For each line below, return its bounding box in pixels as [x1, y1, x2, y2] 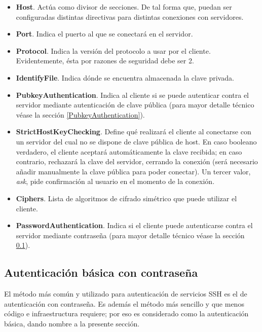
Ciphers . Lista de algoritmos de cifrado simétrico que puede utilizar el [16, 193, 237, 203]
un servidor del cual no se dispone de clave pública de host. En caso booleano [16, 136, 257, 146]
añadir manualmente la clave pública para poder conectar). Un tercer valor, [16, 166, 251, 176]
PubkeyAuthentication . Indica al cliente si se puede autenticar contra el [16, 89, 249, 100]
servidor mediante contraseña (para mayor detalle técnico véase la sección [16, 230, 245, 240]
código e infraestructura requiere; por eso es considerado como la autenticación [4, 308, 249, 319]
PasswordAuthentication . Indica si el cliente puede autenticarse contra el [16, 220, 253, 231]
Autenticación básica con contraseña [4, 265, 198, 280]
